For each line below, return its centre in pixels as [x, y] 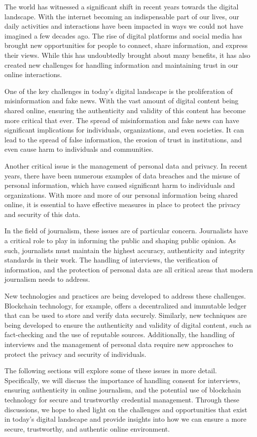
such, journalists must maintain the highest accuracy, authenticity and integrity [125, 250]
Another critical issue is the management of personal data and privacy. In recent [126, 165]
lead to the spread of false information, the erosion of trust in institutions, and [123, 139]
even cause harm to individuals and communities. [79, 149]
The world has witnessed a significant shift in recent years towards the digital [122, 6]
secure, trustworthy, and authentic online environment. [87, 428]
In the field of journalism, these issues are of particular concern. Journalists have [126, 231]
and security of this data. [42, 214]
